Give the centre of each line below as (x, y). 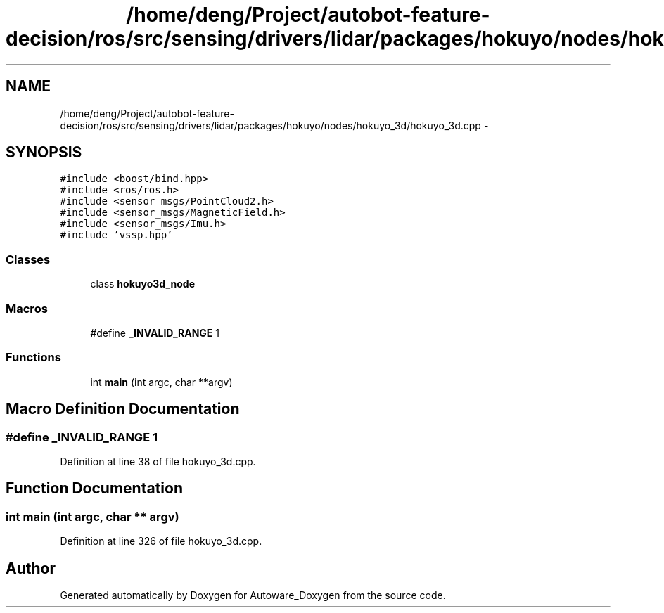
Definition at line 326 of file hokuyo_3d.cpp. (161, 541)
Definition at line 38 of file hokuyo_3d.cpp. (158, 461)
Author (31, 568)
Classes (28, 259)
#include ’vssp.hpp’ (116, 235)
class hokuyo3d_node (142, 284)
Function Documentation (94, 489)
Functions (33, 357)
